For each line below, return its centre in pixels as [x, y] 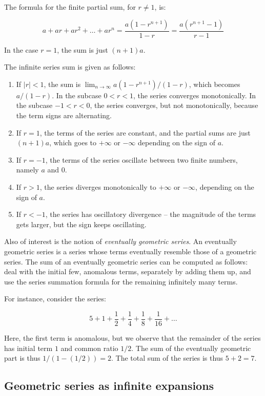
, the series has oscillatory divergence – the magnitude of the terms [151, 214]
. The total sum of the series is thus [167, 358]
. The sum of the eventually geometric [191, 348]
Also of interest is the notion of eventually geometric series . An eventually [120, 241]
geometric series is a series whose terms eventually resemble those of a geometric [130, 251]
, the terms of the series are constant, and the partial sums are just [145, 132]
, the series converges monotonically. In [195, 95]
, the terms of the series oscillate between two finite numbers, [141, 159]
